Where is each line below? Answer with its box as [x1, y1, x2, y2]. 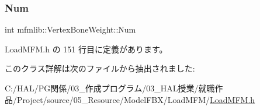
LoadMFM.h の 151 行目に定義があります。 [5, 42, 168, 55]
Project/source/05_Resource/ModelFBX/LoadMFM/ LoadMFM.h [16, 93, 255, 105]
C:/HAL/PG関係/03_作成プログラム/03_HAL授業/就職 [5, 82, 215, 94]
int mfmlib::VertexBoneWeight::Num [5, 23, 136, 36]
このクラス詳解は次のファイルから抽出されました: [5, 62, 195, 74]
